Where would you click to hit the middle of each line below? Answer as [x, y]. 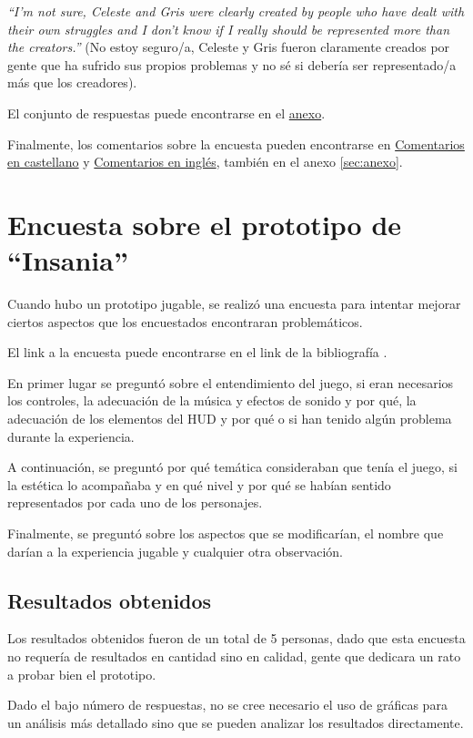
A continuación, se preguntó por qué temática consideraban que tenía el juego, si [233, 467]
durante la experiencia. [71, 436]
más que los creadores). [72, 82]
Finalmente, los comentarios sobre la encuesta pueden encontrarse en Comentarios [236, 143]
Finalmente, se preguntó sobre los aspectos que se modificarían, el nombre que [226, 533]
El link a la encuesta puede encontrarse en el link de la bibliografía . [197, 352]
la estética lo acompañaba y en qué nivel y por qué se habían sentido [199, 484]
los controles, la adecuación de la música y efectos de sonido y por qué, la [212, 400]
